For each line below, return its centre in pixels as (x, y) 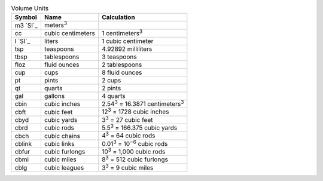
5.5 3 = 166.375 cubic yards (140, 127)
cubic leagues (64, 167)
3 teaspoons (119, 57)
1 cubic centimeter (128, 41)
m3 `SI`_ (26, 25)
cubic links (59, 143)
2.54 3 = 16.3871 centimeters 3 (143, 103)
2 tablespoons (122, 65)
